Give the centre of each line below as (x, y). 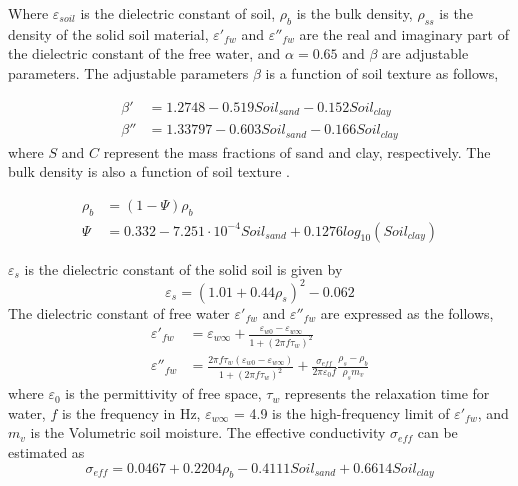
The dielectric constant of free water (119, 312)
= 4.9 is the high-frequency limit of (341, 412)
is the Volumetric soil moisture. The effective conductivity (208, 432)
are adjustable (425, 53)
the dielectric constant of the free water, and (144, 53)
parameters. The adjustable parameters (128, 72)
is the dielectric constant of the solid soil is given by (183, 268)
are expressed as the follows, (407, 312)
